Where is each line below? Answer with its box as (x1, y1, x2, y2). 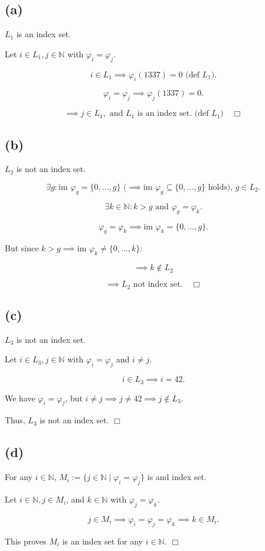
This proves (5, 534, 47, 547)
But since (5, 242, 39, 254)
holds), (208, 183, 233, 192)
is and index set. (147, 471, 207, 483)
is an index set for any (62, 534, 143, 547)
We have (5, 391, 35, 404)
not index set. (133, 280, 183, 289)
